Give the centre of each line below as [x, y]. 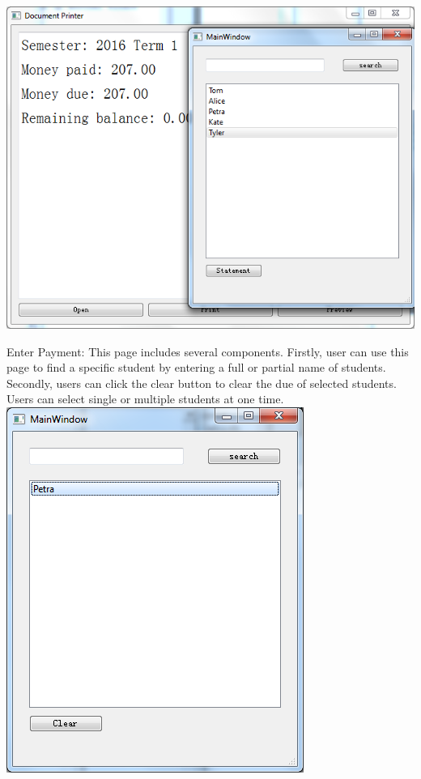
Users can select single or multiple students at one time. [145, 399]
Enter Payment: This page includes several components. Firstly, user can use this [208, 351]
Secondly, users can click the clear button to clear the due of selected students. [202, 383]
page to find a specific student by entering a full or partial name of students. [196, 367]
